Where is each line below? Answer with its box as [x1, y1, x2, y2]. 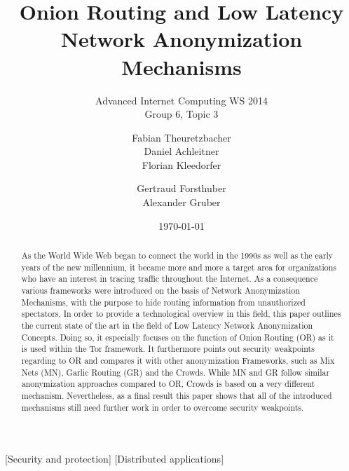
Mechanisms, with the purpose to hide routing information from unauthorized [21, 296, 306, 308]
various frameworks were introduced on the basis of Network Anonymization [21, 285, 300, 296]
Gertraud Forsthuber [137, 181, 226, 196]
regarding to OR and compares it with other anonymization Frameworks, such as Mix [21, 354, 335, 366]
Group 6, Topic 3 [144, 107, 219, 121]
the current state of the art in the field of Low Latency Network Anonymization [21, 319, 313, 331]
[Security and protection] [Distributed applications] [5, 451, 224, 466]
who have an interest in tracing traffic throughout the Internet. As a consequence [21, 273, 318, 285]
